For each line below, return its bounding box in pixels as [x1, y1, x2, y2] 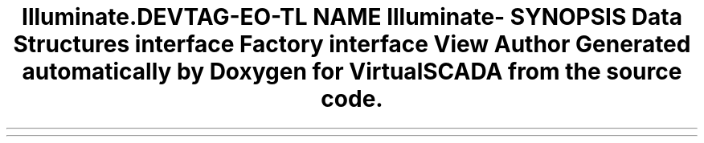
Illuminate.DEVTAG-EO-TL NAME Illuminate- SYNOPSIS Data [22, 3, 682, 31]
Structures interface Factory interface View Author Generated [13, 31, 691, 58]
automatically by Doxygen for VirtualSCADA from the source [22, 58, 682, 85]
